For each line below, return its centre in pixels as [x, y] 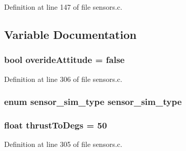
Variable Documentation [70, 34]
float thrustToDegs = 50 [56, 125]
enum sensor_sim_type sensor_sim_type [93, 102]
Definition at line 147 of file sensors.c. [63, 7]
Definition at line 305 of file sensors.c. [63, 144]
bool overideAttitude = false [64, 60]
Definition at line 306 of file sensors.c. [63, 79]
